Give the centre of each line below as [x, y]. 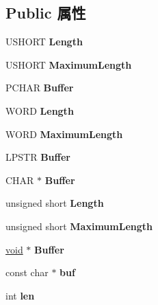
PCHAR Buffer [40, 88]
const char [27, 272]
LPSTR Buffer [38, 157]
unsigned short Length [55, 203]
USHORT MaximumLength [69, 64]
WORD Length [40, 110]
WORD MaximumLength [64, 134]
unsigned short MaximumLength [79, 226]
